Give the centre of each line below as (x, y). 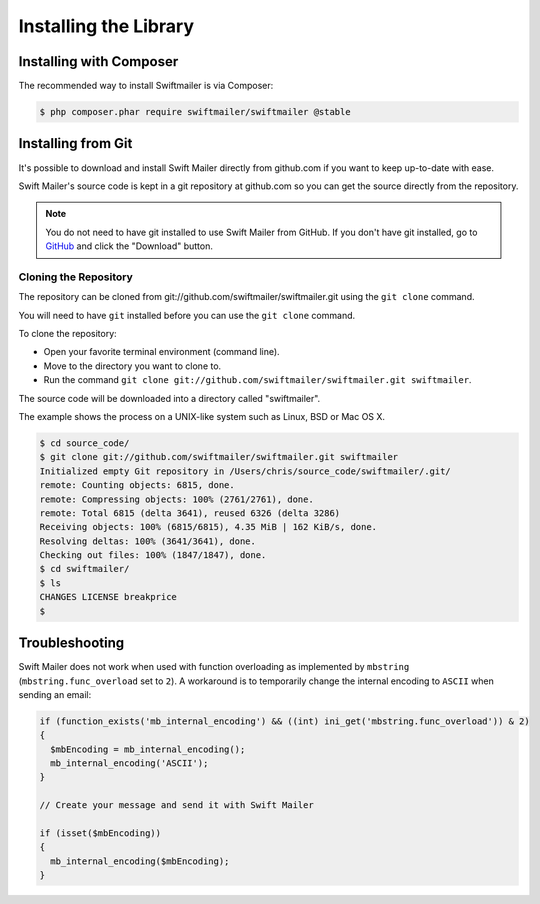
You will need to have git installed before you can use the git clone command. (187, 315)
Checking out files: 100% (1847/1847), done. (153, 555)
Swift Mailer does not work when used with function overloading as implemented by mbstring (214, 667)
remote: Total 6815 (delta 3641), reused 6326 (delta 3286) (190, 513)
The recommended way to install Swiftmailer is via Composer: (146, 86)
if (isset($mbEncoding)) (100, 833)
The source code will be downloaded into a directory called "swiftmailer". (169, 398)
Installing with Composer (98, 61)
